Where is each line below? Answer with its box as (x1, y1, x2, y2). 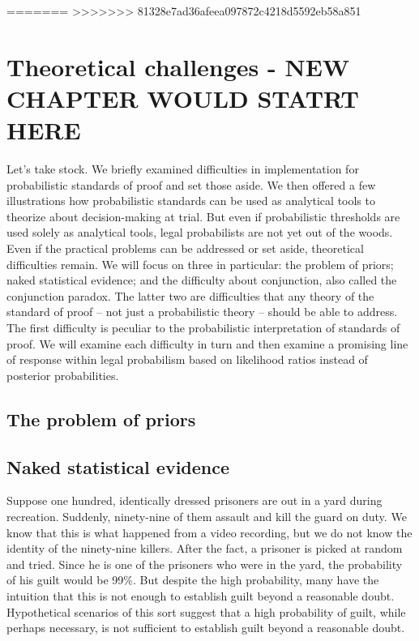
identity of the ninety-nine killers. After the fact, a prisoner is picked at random (6, 540, 403, 557)
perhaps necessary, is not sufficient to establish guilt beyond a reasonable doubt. (6, 619, 405, 636)
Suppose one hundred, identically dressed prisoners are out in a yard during (6, 492, 383, 509)
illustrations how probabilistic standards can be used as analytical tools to (6, 192, 375, 209)
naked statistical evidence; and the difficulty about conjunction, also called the (6, 271, 397, 288)
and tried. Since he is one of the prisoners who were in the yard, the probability (6, 555, 403, 572)
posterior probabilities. (6, 366, 119, 383)
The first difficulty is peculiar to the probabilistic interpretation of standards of (6, 319, 400, 336)
